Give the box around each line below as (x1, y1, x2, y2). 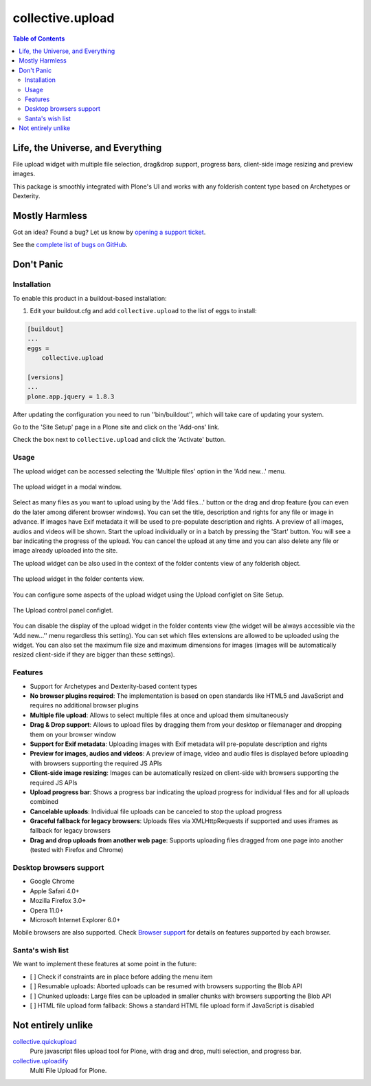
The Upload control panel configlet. (12, 606, 113, 614)
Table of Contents (12, 34, 65, 43)
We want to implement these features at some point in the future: (12, 960, 197, 968)
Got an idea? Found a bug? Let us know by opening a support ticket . (12, 228, 206, 237)
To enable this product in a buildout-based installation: (12, 294, 168, 302)
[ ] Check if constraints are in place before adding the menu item (30, 972, 213, 981)
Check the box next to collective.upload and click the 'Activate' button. (12, 436, 226, 444)
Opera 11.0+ (30, 906, 64, 915)
